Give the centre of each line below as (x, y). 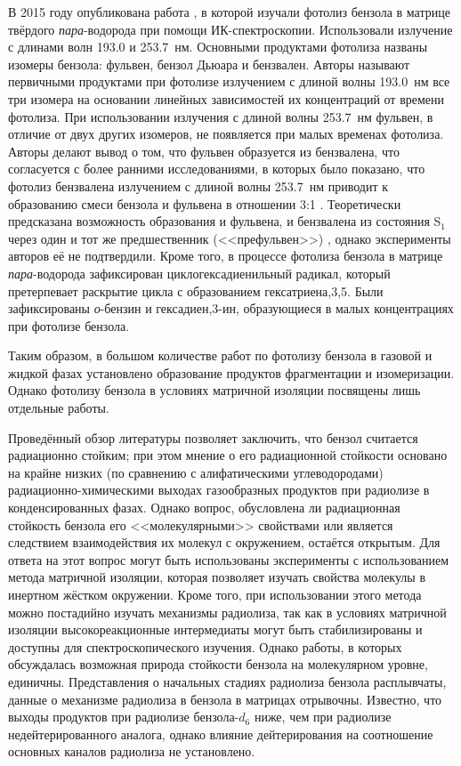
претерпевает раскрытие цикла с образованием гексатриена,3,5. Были (196, 290)
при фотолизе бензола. (69, 325)
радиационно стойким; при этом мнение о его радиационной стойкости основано (228, 455)
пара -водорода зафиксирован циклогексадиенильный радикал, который (199, 273)
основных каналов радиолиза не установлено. (132, 751)
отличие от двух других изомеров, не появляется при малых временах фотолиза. (226, 134)
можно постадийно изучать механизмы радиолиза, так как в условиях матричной (227, 612)
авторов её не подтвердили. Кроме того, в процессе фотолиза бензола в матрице (226, 256)
